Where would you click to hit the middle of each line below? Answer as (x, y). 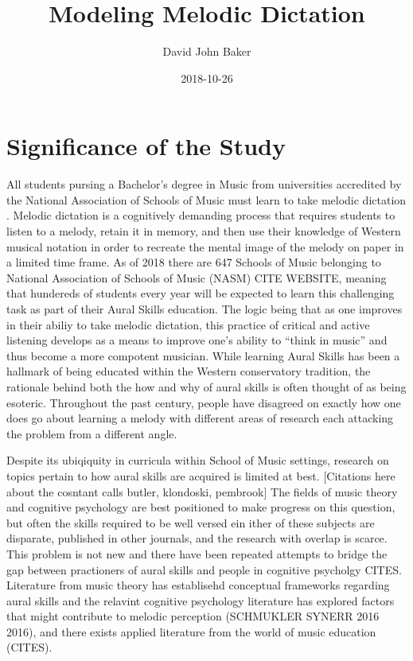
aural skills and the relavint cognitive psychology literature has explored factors (201, 600)
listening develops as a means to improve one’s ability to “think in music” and (197, 340)
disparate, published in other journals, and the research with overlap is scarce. (197, 538)
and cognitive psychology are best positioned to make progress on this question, (201, 507)
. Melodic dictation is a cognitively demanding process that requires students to (201, 215)
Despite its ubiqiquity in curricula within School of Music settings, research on (198, 460)
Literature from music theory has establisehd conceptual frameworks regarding (198, 585)
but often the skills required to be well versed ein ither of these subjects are (191, 522)
